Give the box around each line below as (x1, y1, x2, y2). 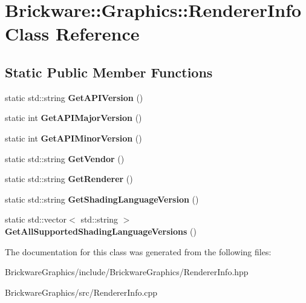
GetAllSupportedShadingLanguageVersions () (5, 224, 197, 237)
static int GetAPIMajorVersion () (5, 111, 142, 124)
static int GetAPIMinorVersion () (5, 131, 142, 144)
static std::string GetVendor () (5, 152, 125, 165)
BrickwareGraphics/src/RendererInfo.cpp (5, 285, 158, 298)
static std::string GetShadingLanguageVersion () (5, 192, 199, 205)
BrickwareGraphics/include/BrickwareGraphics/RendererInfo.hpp (5, 266, 249, 278)
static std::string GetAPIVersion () (5, 91, 143, 103)
